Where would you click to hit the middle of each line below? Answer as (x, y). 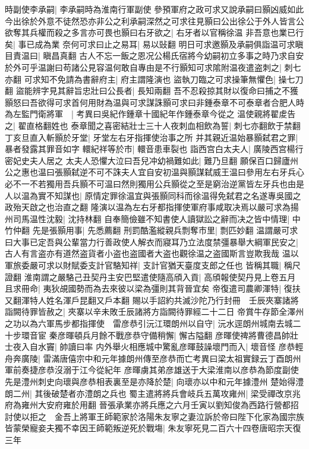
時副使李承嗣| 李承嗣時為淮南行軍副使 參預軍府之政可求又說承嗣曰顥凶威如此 (154, 9)
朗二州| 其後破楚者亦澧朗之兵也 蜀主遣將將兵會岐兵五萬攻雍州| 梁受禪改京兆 (153, 393)
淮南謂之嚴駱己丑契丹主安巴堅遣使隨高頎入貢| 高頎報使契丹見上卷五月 (160, 276)
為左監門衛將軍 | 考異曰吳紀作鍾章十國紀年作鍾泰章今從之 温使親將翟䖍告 (150, 114)
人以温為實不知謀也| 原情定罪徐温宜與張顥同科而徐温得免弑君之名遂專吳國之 (153, 195)
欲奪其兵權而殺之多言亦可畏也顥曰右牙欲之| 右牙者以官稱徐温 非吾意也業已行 (154, 32)
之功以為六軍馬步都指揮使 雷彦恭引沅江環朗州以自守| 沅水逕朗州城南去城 (149, 323)
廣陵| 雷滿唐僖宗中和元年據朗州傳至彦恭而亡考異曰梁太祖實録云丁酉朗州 (161, 358)
